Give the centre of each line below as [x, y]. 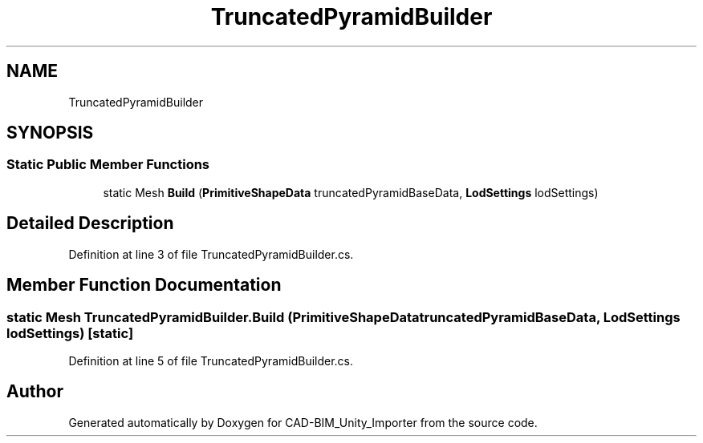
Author [35, 392]
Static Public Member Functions [108, 165]
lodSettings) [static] [70, 333]
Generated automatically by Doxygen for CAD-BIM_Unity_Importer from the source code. [303, 422]
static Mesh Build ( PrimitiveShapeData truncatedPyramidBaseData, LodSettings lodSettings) [351, 192]
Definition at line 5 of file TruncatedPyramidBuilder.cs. [211, 360]
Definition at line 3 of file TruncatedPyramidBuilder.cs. [211, 254]
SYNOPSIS [50, 133]
